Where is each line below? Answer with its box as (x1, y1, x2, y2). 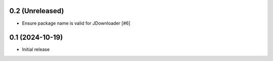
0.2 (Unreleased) (9, 7, 64, 15)
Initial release (22, 46, 50, 52)
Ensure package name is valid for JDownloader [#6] (22, 20, 131, 26)
